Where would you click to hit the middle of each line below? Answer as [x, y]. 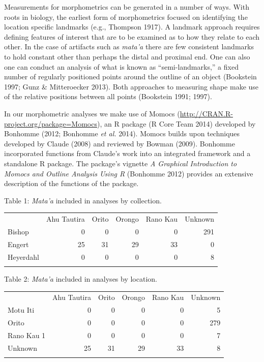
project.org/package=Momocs [51, 123]
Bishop [18, 231]
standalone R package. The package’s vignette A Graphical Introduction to [121, 163]
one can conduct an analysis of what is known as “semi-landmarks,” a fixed [121, 66]
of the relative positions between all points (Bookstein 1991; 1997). [108, 96]
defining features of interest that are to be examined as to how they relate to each [132, 36]
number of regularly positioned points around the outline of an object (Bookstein [130, 77]
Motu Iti [21, 310]
